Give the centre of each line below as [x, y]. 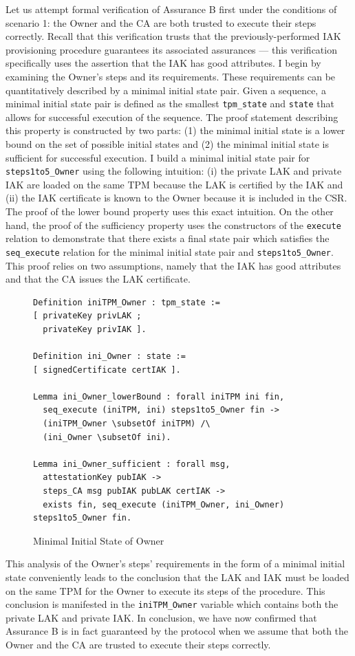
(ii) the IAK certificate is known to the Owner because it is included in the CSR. [176, 198]
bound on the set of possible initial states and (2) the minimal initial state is [167, 144]
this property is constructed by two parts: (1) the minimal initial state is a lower [175, 130]
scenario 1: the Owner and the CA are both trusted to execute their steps [161, 22]
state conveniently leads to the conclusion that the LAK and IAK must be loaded [177, 577]
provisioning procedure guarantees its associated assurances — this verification [171, 49]
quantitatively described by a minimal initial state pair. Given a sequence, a [166, 90]
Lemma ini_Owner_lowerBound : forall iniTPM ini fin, [159, 396]
